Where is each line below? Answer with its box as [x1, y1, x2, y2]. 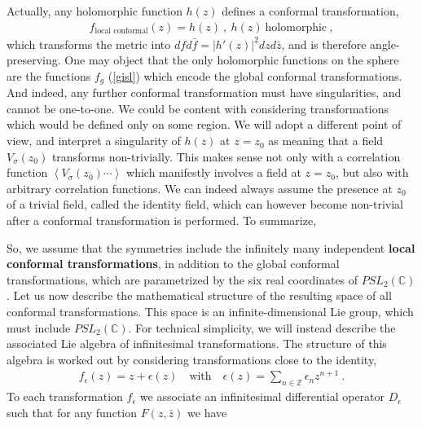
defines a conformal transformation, [222, 2, 399, 19]
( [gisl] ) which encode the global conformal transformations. [108, 67, 402, 84]
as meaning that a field [268, 132, 384, 149]
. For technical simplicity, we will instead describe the [128, 319, 396, 336]
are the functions [7, 67, 91, 84]
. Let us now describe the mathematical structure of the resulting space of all [7, 287, 392, 304]
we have [187, 403, 227, 420]
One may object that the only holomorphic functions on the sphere [64, 51, 399, 68]
